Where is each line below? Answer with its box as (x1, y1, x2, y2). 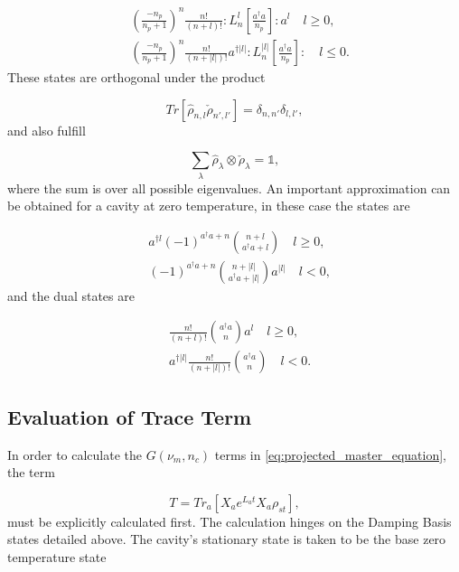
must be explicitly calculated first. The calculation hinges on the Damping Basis (7, 511, 452, 530)
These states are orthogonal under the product (7, 68, 266, 87)
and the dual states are (7, 286, 135, 305)
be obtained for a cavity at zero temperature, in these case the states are (7, 196, 410, 215)
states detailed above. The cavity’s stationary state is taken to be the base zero (7, 530, 446, 549)
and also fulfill (7, 120, 86, 139)
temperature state (7, 548, 107, 567)
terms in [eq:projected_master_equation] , (214, 445, 447, 464)
